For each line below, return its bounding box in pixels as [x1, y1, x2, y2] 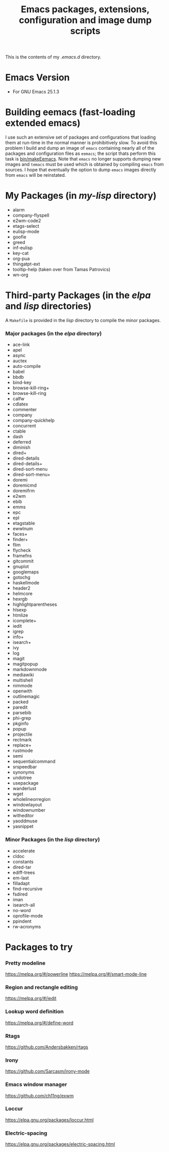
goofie [12, 234, 26, 240]
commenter [12, 407, 37, 413]
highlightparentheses [12, 601, 57, 607]
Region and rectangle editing [5, 983, 78, 990]
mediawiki [12, 672, 34, 678]
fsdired [12, 891, 28, 897]
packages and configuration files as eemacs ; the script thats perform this [5, 150, 156, 156]
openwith [12, 688, 32, 694]
